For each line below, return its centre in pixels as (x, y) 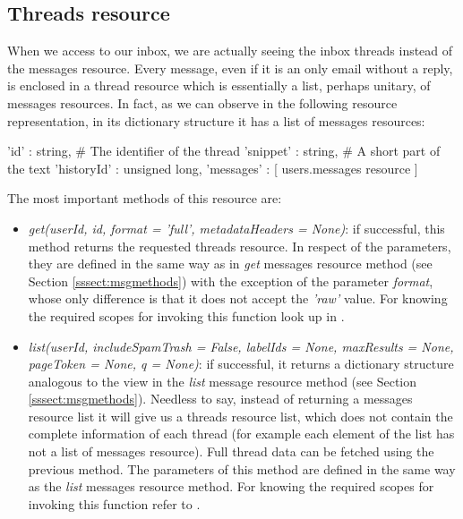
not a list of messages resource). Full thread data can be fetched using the (231, 451)
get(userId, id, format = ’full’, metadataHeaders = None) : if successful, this (236, 228)
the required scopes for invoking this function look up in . (186, 315)
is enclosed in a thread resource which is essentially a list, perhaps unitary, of (219, 85)
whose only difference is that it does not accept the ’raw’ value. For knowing (238, 298)
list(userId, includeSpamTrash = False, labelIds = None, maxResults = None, (241, 346)
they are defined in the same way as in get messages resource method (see (230, 264)
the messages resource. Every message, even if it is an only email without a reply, (230, 68)
